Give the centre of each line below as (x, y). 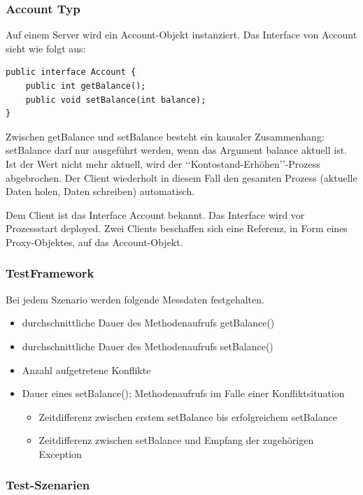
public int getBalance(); (86, 86)
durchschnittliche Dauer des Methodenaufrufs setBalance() (148, 346)
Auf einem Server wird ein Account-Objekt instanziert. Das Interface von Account (181, 35)
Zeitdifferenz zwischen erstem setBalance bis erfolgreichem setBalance (188, 416)
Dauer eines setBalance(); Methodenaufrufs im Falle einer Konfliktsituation (183, 393)
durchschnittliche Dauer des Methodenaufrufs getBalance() (148, 323)
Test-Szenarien (48, 485)
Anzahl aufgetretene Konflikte (86, 370)
